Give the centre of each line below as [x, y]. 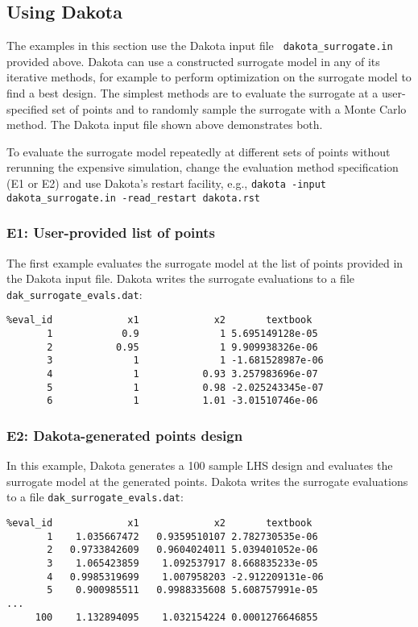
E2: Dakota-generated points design [125, 435]
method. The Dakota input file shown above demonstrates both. [165, 125]
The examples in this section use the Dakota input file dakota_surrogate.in [200, 46]
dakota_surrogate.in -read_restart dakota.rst [133, 198]
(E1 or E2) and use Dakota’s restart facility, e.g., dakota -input [166, 183]
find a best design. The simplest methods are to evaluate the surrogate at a [192, 93]
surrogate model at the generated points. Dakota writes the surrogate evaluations [207, 481]
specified [27, 108]
